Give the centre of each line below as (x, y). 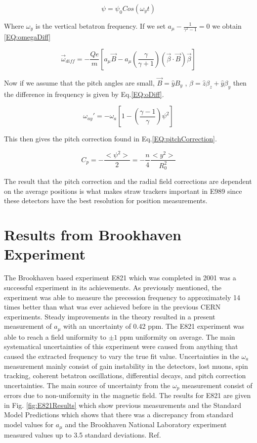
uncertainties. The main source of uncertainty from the (87, 385)
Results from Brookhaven (93, 235)
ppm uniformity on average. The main (177, 336)
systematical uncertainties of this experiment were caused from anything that (121, 346)
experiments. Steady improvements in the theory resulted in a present (110, 316)
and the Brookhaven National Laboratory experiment (146, 424)
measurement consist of (217, 385)
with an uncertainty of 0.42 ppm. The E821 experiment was (153, 326)
